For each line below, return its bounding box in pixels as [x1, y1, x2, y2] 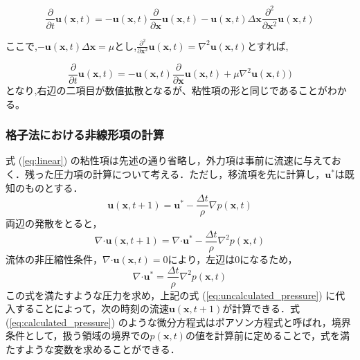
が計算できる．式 [222, 301, 300, 316]
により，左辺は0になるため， [168, 251, 298, 266]
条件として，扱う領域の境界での [6, 328, 150, 343]
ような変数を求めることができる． [24, 341, 180, 356]
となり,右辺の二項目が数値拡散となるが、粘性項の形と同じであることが [6, 83, 327, 98]
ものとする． [24, 180, 83, 195]
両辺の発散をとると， [6, 216, 102, 231]
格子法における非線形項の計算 [6, 126, 165, 143]
